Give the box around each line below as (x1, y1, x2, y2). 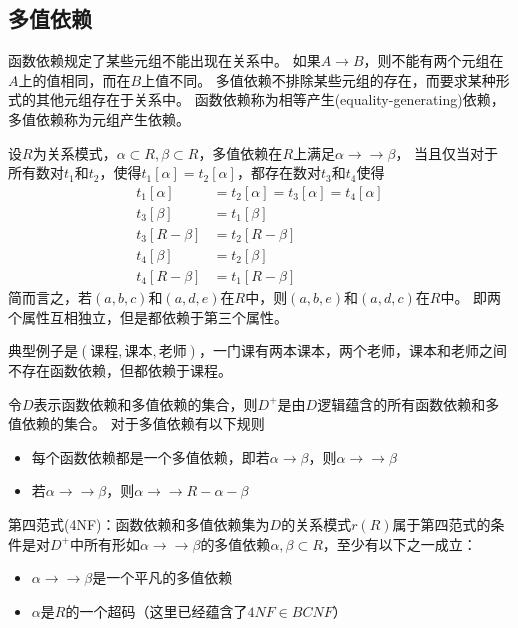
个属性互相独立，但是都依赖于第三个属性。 (8, 306, 288, 327)
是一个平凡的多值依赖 (92, 567, 233, 588)
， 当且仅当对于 (395, 142, 499, 163)
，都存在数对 (236, 162, 321, 183)
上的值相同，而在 (18, 69, 131, 90)
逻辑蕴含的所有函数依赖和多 (317, 393, 500, 414)
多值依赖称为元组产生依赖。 (8, 108, 190, 129)
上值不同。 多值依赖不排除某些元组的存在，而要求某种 (141, 69, 496, 90)
